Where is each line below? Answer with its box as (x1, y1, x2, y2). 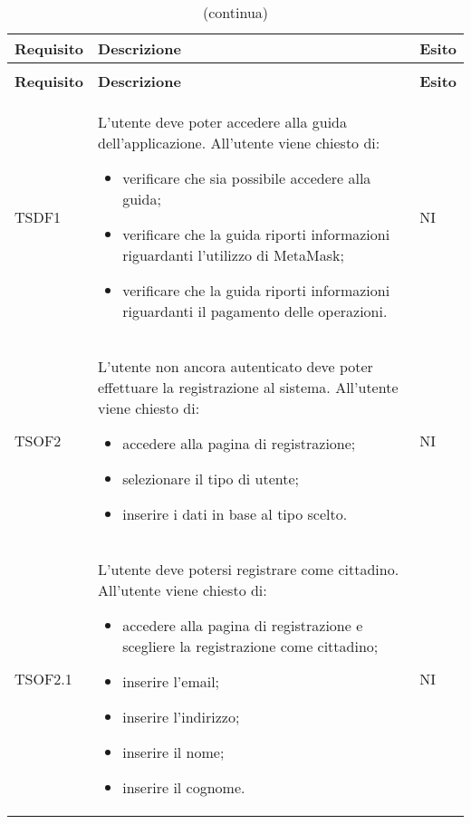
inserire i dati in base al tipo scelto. (122, 503, 348, 524)
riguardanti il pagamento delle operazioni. (122, 301, 388, 321)
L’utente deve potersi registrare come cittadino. (98, 559, 399, 580)
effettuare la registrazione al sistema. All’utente (98, 377, 399, 398)
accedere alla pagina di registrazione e (122, 615, 363, 636)
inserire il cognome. (122, 777, 245, 798)
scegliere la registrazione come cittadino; (122, 636, 379, 656)
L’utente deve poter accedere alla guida (98, 111, 347, 132)
